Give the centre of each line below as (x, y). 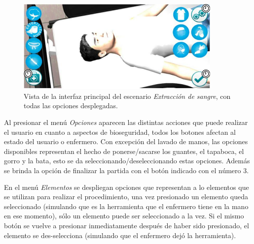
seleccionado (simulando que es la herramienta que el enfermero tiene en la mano (126, 206)
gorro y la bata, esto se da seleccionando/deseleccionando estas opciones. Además (127, 161)
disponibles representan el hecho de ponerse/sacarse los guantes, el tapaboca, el (124, 151)
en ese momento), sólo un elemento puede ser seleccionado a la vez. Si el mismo (124, 216)
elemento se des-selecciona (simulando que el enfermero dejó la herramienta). (120, 235)
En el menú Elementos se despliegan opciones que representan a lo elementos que (127, 187)
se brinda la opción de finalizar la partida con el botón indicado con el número (123, 170)
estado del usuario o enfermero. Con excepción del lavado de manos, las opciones (126, 141)
